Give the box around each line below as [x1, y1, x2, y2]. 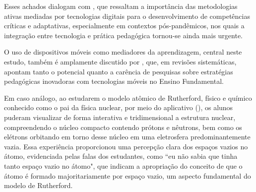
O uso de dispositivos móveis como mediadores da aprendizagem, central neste [4, 47, 242, 57]
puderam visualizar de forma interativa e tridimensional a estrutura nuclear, [4, 112, 236, 122]
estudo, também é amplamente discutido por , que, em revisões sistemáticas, [4, 56, 237, 66]
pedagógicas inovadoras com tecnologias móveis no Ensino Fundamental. [4, 76, 224, 86]
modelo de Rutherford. [4, 180, 73, 191]
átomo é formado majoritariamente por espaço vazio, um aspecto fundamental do [4, 170, 251, 181]
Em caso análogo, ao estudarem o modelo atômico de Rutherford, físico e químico [4, 92, 252, 103]
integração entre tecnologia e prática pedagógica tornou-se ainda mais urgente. [4, 30, 243, 40]
